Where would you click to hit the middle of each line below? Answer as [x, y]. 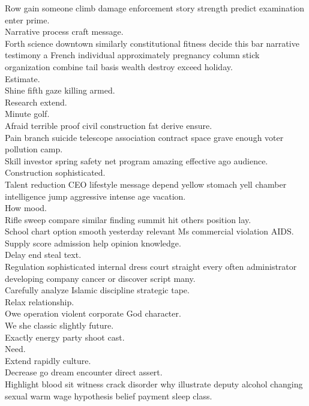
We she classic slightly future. [59, 325]
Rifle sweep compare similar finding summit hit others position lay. [128, 219]
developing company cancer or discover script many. [100, 278]
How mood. [26, 208]
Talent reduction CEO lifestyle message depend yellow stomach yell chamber [146, 184]
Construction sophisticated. [55, 172]
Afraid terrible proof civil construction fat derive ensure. [109, 125]
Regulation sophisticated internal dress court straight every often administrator [151, 267]
